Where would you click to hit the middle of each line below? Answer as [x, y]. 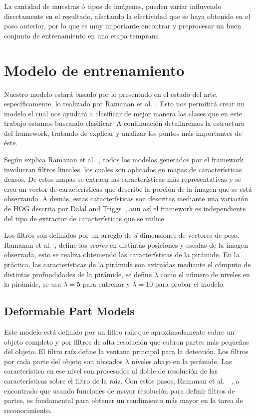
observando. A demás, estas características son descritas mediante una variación [126, 199]
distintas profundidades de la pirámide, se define [78, 274]
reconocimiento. [28, 410]
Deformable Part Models [69, 311]
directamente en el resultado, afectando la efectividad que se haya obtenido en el [127, 16]
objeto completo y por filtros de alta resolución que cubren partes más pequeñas [127, 341]
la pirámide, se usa [33, 284]
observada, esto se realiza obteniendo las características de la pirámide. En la [122, 254]
